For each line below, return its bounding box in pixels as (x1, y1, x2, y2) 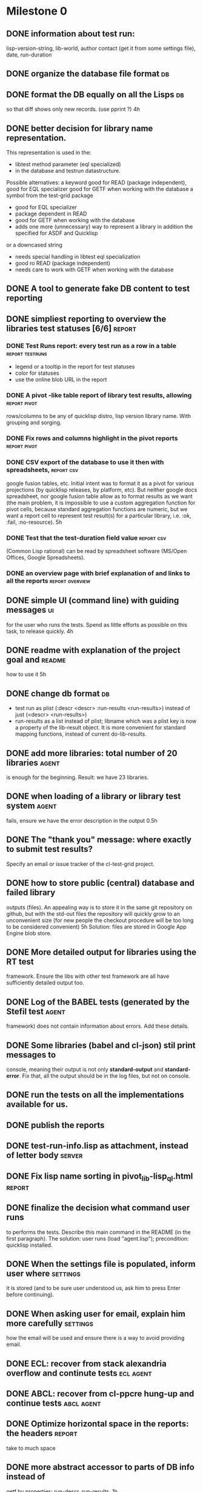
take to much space (6, 1444, 56, 1452)
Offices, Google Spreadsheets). (6, 554, 85, 561)
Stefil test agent (6, 1006, 65, 1017)
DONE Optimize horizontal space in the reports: (6, 1419, 189, 1429)
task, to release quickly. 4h (6, 627, 74, 635)
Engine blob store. (6, 929, 52, 936)
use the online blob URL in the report (15, 376, 107, 383)
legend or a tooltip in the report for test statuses (15, 363, 135, 371)
